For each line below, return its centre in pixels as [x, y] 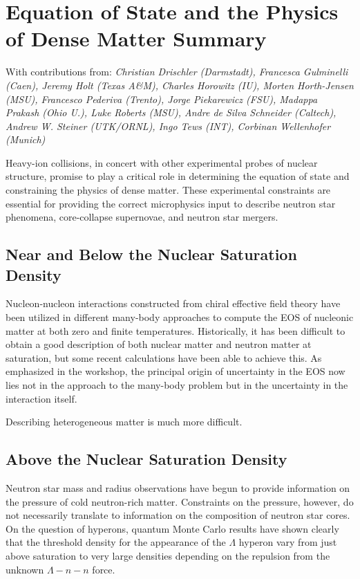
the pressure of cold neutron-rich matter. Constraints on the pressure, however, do [180, 501]
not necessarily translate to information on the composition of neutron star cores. [178, 515]
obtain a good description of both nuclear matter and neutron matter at [159, 344]
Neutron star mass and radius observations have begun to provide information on [178, 487]
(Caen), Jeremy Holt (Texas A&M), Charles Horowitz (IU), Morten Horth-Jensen [180, 85]
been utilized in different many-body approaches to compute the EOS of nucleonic [180, 317]
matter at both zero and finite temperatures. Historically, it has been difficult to [176, 330]
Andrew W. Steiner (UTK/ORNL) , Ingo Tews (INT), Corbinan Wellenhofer [168, 126]
